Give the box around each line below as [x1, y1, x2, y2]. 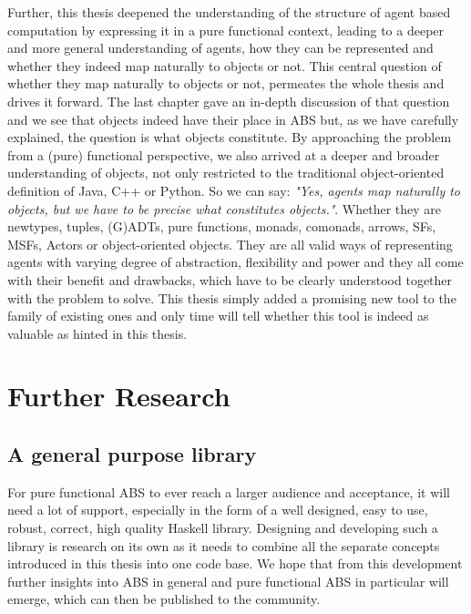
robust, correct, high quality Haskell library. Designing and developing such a [7, 518, 438, 537]
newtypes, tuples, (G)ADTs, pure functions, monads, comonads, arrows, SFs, [7, 217, 436, 236]
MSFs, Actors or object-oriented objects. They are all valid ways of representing [7, 234, 453, 253]
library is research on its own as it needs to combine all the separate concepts [7, 536, 440, 555]
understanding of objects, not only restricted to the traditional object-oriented [7, 163, 445, 182]
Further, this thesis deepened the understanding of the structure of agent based [7, 3, 451, 21]
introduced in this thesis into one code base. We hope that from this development [7, 554, 463, 573]
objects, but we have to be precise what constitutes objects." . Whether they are [7, 199, 442, 218]
